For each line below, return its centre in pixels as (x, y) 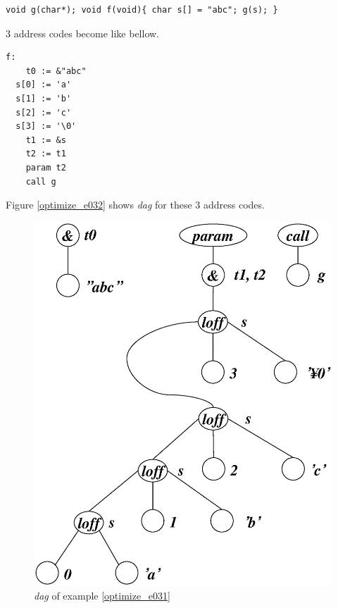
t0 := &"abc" (56, 71)
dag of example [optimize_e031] (102, 596)
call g (41, 181)
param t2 (46, 167)
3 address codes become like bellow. (83, 33)
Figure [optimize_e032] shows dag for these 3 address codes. (135, 205)
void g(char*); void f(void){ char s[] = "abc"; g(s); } (142, 10)
